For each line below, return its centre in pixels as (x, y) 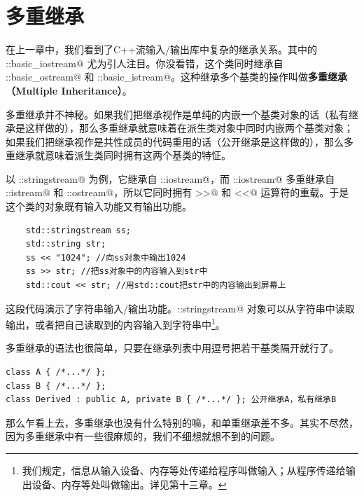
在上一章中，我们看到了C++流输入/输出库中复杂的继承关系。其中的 (161, 49)
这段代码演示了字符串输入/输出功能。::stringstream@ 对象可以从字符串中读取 (180, 308)
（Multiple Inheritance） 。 (69, 90)
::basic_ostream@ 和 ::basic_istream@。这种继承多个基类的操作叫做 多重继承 (177, 77)
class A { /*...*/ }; (56, 372)
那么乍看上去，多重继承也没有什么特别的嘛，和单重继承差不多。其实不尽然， (182, 422)
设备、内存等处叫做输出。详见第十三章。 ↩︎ (129, 484)
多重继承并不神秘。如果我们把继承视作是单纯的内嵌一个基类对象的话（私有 (177, 114)
